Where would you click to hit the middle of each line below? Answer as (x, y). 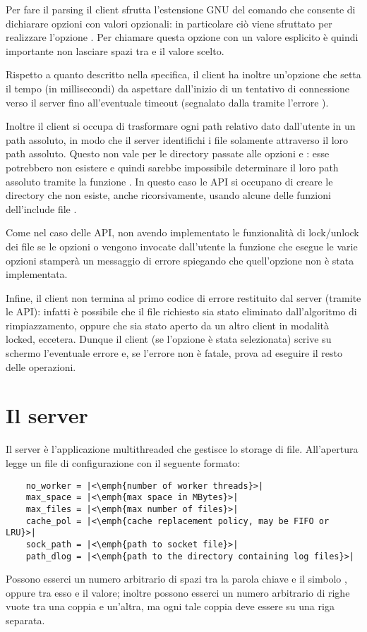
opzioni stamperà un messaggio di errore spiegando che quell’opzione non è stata (180, 260)
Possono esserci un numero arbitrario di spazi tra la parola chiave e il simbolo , (176, 579)
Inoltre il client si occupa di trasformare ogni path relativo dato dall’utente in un (181, 126)
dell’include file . (41, 208)
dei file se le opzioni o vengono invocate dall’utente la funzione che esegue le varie (182, 246)
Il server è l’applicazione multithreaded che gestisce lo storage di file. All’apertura (182, 449)
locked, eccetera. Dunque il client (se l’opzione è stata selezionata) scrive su (169, 339)
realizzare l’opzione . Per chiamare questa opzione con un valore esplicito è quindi (182, 37)
